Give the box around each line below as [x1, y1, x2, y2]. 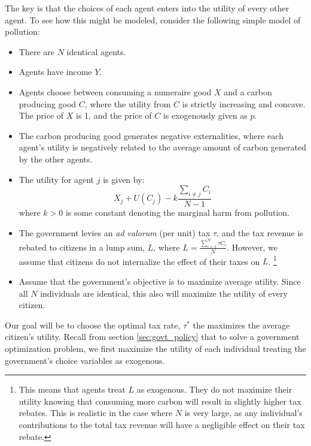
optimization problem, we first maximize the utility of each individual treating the [5, 342, 306, 355]
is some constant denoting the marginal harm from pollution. [65, 206, 289, 218]
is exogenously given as [163, 109, 248, 122]
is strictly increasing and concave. [182, 97, 306, 110]
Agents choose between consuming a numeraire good [19, 85, 212, 98]
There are [19, 45, 54, 58]
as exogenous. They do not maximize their [136, 383, 292, 396]
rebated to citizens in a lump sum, [19, 240, 145, 253]
